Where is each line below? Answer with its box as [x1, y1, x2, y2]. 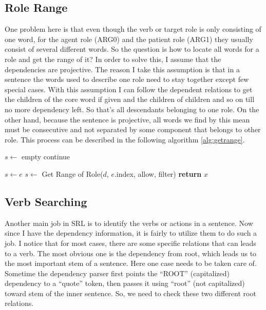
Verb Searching [5, 193, 87, 209]
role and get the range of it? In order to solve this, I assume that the [5, 53, 221, 64]
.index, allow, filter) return [114, 168, 202, 179]
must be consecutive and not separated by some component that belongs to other [5, 124, 261, 135]
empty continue [21, 151, 70, 162]
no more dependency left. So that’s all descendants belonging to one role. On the [5, 104, 259, 114]
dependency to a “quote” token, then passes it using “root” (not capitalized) [5, 278, 245, 288]
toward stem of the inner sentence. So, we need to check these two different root [5, 287, 256, 298]
